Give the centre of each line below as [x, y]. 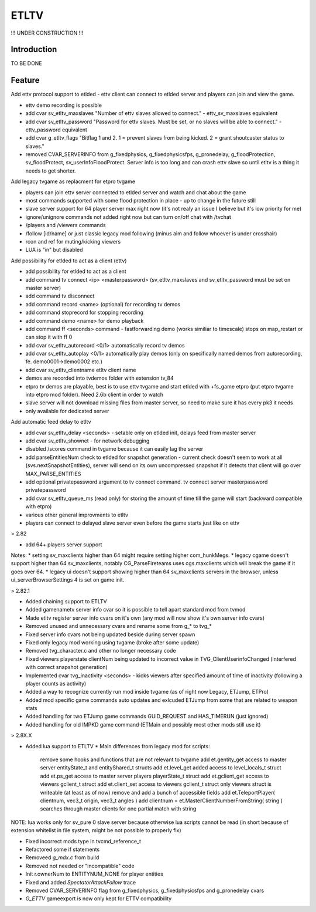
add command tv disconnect [60, 296]
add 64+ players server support [64, 544]
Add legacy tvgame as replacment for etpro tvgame [73, 181]
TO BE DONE [26, 63]
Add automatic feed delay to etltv [51, 422]
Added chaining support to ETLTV [66, 602]
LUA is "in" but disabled [54, 250]
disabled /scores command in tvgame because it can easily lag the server [114, 449]
